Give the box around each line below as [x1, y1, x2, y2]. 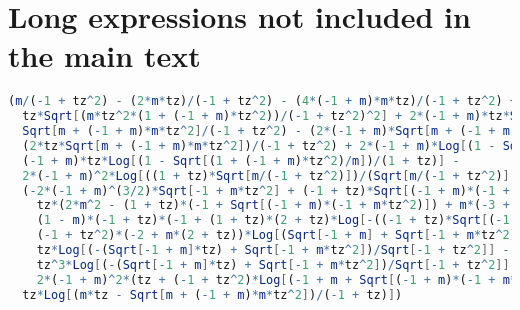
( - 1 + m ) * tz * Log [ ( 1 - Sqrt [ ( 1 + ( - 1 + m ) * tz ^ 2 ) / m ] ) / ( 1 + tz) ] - [22, 153, 460, 168]
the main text [8, 35, 201, 76]
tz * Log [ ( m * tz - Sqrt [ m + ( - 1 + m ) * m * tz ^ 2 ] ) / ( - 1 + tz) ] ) [22, 287, 403, 302]
